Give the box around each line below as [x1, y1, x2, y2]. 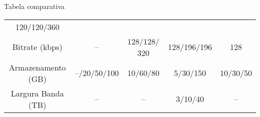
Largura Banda [10, 87, 64, 99]
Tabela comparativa [4, 1, 64, 11]
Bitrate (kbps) [12, 41, 62, 53]
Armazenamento [8, 61, 66, 73]
